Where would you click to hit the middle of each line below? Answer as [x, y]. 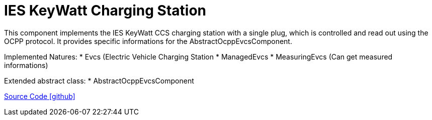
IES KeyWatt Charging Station [105, 10]
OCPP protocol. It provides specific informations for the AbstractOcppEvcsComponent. [148, 41]
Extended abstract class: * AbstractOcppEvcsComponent [99, 80]
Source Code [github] [40, 96]
